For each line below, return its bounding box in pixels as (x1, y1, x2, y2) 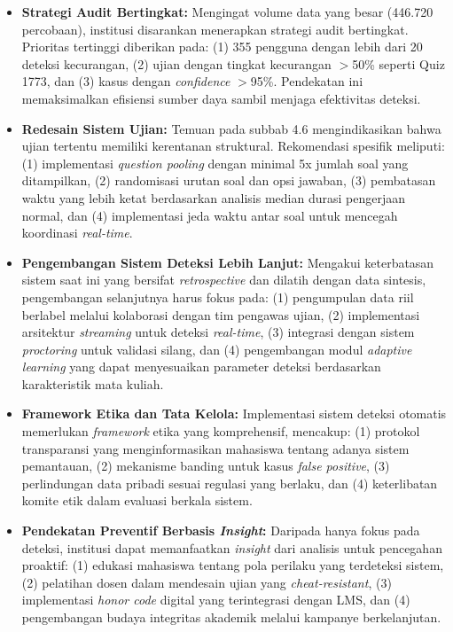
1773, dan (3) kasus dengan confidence (21, 72, 230, 90)
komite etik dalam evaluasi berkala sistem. (21, 491, 253, 510)
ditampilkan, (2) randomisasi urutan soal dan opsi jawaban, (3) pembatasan (21, 171, 436, 190)
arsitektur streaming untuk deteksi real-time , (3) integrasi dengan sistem (21, 323, 415, 341)
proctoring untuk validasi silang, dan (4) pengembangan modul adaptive (21, 339, 412, 358)
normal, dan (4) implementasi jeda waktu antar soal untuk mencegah (21, 206, 398, 224)
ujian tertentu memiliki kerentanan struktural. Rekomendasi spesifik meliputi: (21, 137, 445, 155)
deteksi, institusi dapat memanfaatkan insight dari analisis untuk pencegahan (21, 538, 442, 557)
